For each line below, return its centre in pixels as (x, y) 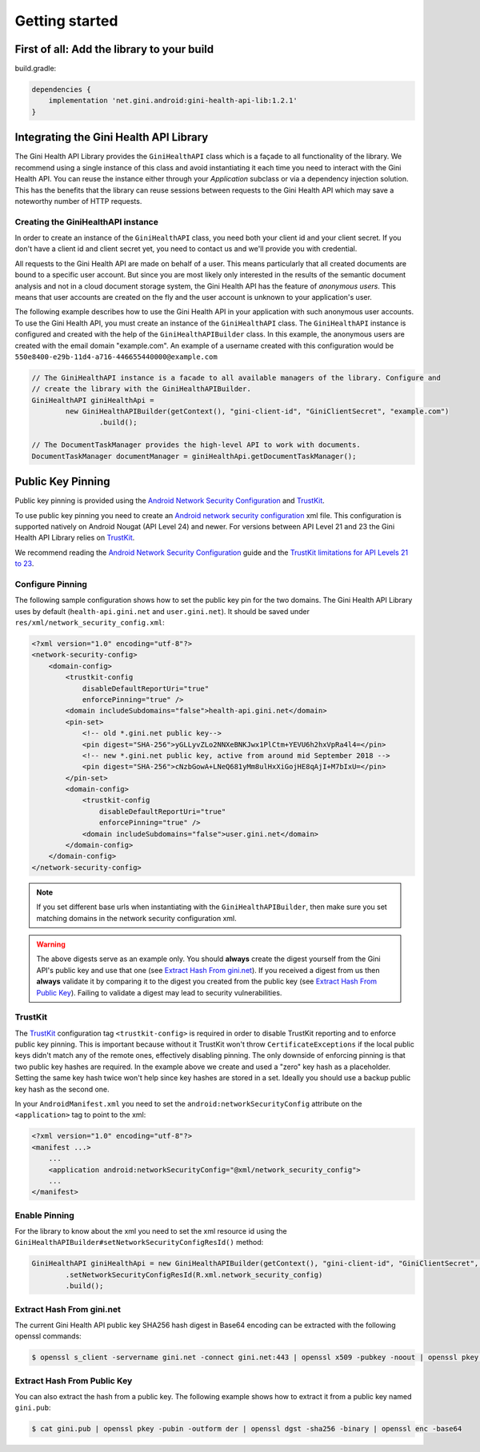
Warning (51, 944)
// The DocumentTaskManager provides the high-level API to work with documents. (196, 445)
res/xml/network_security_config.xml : (90, 623)
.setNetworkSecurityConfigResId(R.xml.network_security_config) (194, 1274)
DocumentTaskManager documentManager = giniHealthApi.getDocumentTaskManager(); (194, 456)
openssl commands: (48, 1336)
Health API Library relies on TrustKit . (75, 538)
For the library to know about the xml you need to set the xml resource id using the (151, 1231)
